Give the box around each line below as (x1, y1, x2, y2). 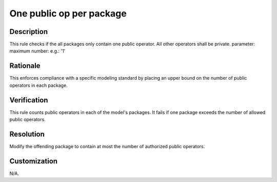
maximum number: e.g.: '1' (9, 48, 66, 54)
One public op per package (9, 8, 127, 19)
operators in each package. (9, 82, 68, 88)
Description (9, 27, 48, 36)
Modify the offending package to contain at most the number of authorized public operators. (9, 143, 205, 149)
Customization (9, 157, 58, 166)
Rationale (9, 62, 41, 70)
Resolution (9, 130, 45, 138)
